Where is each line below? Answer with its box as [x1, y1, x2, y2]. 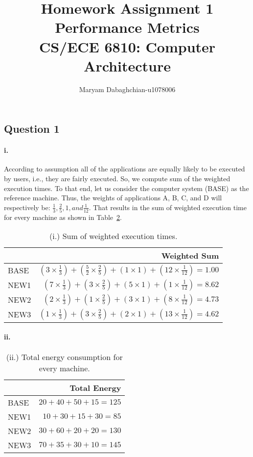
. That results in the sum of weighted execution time [89, 202, 247, 212]
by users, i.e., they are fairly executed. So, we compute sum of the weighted [4, 173, 230, 184]
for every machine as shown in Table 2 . [4, 212, 122, 222]
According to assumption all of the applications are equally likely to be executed [4, 164, 245, 174]
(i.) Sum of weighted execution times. [49, 230, 178, 241]
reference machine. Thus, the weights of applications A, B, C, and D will [4, 192, 222, 203]
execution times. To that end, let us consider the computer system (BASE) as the [4, 183, 249, 193]
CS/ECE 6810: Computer [39, 36, 216, 56]
